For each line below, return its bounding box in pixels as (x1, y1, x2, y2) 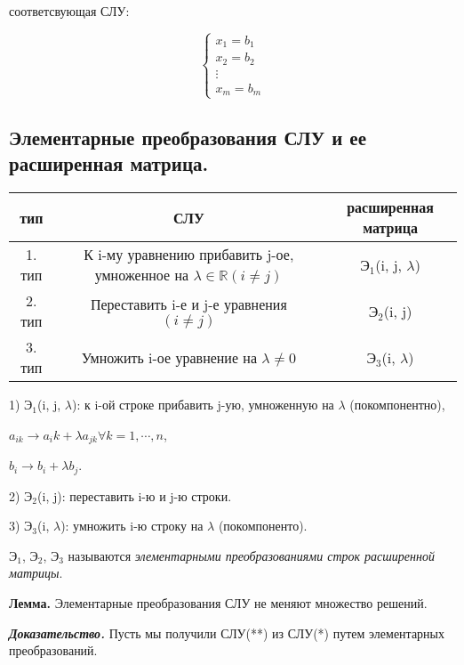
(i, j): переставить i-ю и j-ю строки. (37, 486, 232, 505)
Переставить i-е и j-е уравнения (90, 293, 287, 314)
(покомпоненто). (218, 516, 308, 535)
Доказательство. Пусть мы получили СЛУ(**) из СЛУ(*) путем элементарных (9, 623, 444, 642)
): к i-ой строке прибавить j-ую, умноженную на (71, 395, 334, 414)
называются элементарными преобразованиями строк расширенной (68, 546, 435, 564)
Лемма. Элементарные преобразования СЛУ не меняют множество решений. (9, 594, 428, 612)
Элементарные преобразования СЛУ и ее (9, 123, 366, 150)
